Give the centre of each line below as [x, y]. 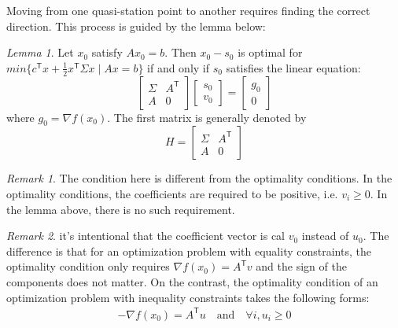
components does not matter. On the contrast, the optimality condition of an [192, 281]
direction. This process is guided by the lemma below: [136, 26]
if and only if [179, 67]
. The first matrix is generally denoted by [207, 117]
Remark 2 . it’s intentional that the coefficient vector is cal [146, 236]
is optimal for [270, 52]
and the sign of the [301, 266]
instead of [325, 236]
